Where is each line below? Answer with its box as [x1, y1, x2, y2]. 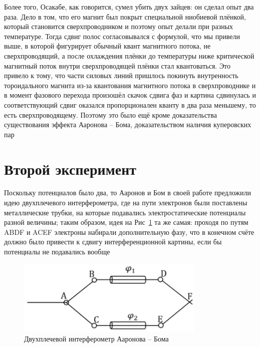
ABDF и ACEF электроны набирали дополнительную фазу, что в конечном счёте [4, 226, 254, 237]
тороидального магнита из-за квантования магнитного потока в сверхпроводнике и [4, 80, 256, 90]
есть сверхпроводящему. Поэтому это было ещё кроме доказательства [4, 109, 217, 120]
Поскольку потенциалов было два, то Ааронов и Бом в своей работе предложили [4, 187, 251, 198]
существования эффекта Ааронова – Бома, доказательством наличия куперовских [4, 119, 251, 130]
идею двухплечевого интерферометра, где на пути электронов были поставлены [4, 197, 247, 208]
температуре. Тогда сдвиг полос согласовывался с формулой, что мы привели [4, 31, 240, 41]
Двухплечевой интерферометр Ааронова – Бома [24, 333, 169, 343]
